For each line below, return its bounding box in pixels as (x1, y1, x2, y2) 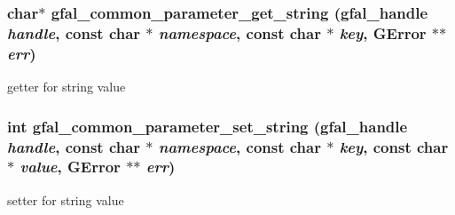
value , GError (20, 155, 121, 178)
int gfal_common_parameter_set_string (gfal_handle (7, 115, 408, 137)
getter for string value (7, 77, 126, 96)
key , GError (339, 21, 427, 44)
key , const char (339, 135, 449, 157)
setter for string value (7, 190, 124, 209)
